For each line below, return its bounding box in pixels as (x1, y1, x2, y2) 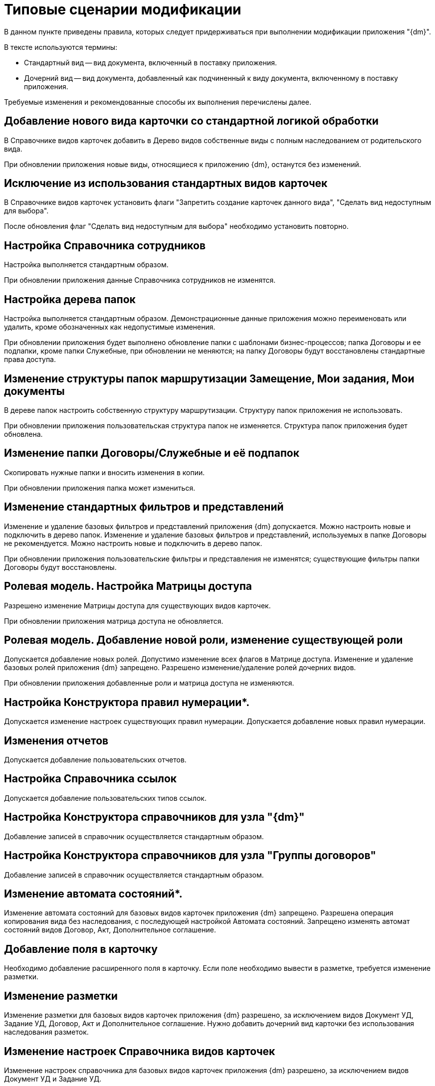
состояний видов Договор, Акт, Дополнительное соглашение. (4, 925, 216, 934)
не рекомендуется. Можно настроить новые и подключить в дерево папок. (4, 539, 262, 547)
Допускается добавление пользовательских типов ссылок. (4, 793, 207, 802)
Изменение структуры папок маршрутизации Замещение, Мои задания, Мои (4, 372, 415, 385)
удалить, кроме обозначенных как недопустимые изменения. (4, 323, 216, 332)
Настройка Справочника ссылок (4, 772, 177, 785)
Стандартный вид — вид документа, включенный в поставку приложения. (24, 58, 277, 67)
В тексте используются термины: (4, 42, 118, 51)
